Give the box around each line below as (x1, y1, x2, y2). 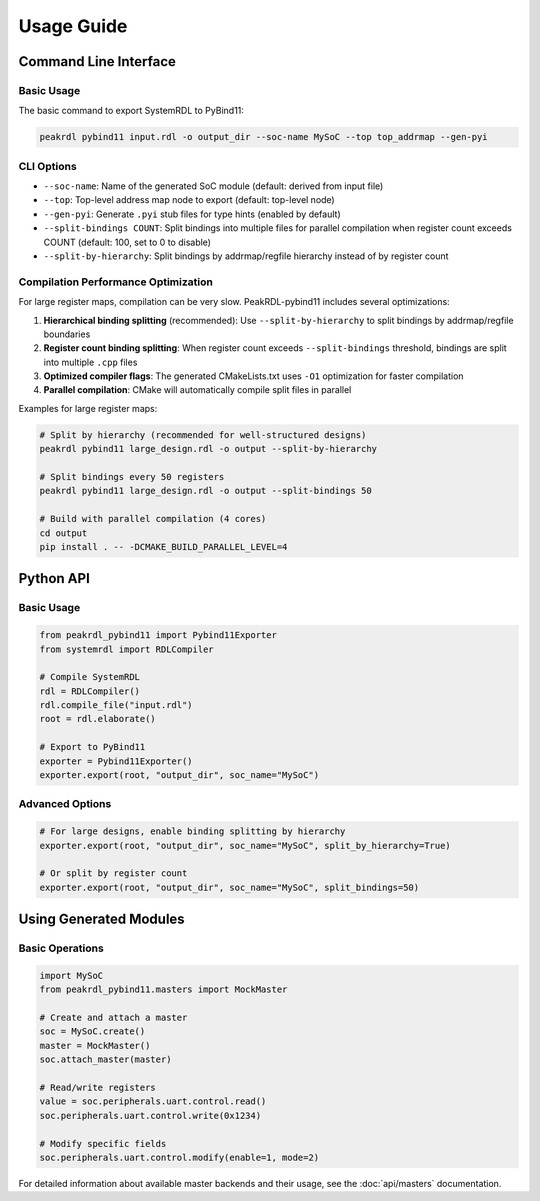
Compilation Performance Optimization (18, 275, 214, 289)
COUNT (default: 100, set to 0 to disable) (43, 236, 212, 248)
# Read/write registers (39, 1082, 157, 1094)
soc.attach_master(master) (39, 1054, 172, 1065)
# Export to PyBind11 (39, 741, 146, 753)
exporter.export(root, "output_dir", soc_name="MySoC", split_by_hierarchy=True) (39, 840, 452, 851)
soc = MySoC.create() (39, 1026, 146, 1037)
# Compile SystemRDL (39, 671, 140, 683)
